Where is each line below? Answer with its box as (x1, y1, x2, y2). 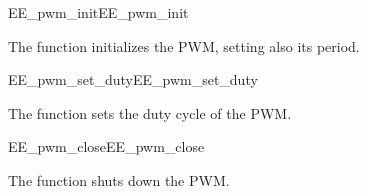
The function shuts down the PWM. (8, 169, 230, 190)
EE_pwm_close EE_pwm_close (8, 136, 205, 157)
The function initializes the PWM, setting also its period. (8, 35, 360, 56)
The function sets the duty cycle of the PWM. (8, 102, 292, 123)
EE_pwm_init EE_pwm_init (8, 2, 189, 22)
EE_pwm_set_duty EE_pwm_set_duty (8, 69, 258, 90)
